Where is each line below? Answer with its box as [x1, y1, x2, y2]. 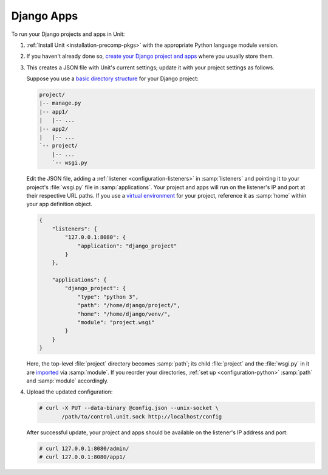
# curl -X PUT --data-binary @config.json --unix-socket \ [39, 404, 219, 412]
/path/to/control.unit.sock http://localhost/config [61, 413, 222, 420]
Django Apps [11, 9, 78, 23]
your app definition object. [26, 201, 93, 208]
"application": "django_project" [77, 242, 177, 249]
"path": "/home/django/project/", [77, 302, 180, 309]
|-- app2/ [39, 125, 69, 132]
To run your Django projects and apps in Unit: [11, 30, 125, 38]
